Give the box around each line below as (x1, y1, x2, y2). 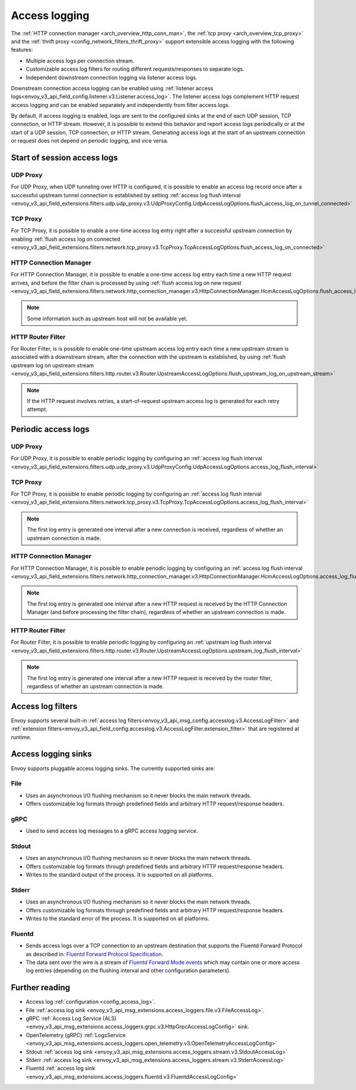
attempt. (27, 406, 47, 413)
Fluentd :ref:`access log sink (26, 1064, 96, 1072)
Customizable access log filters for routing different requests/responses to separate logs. (26, 65, 244, 73)
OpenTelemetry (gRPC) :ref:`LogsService (26, 1031, 126, 1038)
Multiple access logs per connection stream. (26, 57, 135, 64)
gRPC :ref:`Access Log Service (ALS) (26, 1015, 117, 1022)
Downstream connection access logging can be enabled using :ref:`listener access (11, 84, 214, 92)
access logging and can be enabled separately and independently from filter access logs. (11, 101, 230, 108)
